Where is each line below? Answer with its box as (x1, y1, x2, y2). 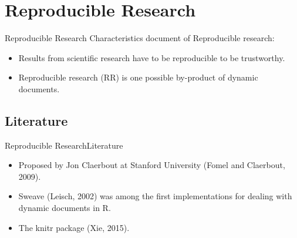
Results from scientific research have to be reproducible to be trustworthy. (18, 51, 285, 63)
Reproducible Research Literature (5, 139, 123, 151)
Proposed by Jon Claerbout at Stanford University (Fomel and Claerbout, (18, 159, 285, 171)
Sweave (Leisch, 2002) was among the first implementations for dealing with (18, 190, 292, 202)
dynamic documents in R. (18, 202, 111, 214)
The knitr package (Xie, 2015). (18, 221, 130, 233)
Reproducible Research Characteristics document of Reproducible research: (5, 32, 275, 44)
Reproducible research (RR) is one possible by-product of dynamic (18, 71, 258, 83)
